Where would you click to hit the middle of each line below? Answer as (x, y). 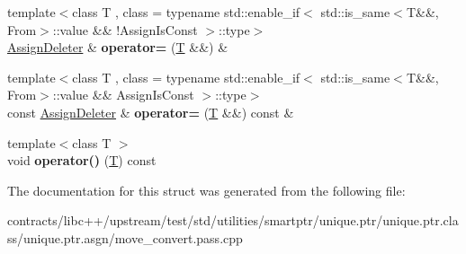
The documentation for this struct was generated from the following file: (206, 190)
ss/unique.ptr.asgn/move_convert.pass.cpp (125, 237)
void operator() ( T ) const (82, 160)
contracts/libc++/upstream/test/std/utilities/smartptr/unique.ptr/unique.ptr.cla (233, 220)
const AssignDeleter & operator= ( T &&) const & (151, 112)
